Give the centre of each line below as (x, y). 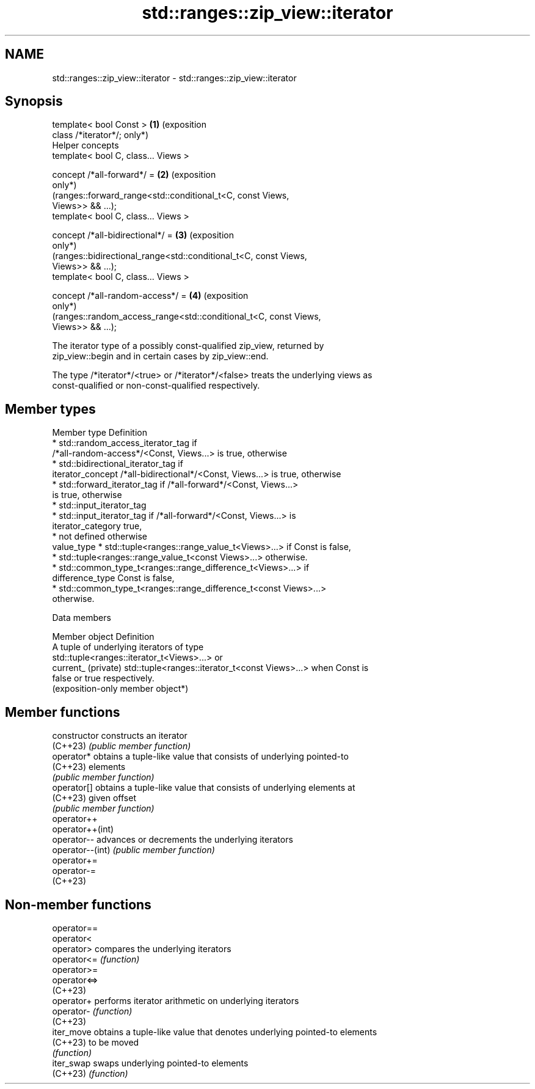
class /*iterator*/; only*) (100, 135)
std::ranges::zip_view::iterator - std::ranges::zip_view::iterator (174, 78)
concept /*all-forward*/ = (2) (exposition (134, 175)
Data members (82, 618)
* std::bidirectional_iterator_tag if (118, 464)
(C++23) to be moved (96, 1042)
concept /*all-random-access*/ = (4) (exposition (150, 296)
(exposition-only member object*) (120, 689)
